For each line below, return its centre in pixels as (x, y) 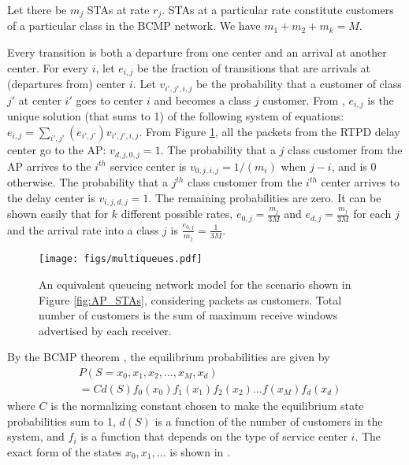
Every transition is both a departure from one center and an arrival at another (197, 52)
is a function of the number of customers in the (269, 421)
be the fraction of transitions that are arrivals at (254, 67)
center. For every (48, 67)
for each (372, 214)
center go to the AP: (57, 150)
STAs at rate (118, 9)
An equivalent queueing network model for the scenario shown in (195, 284)
